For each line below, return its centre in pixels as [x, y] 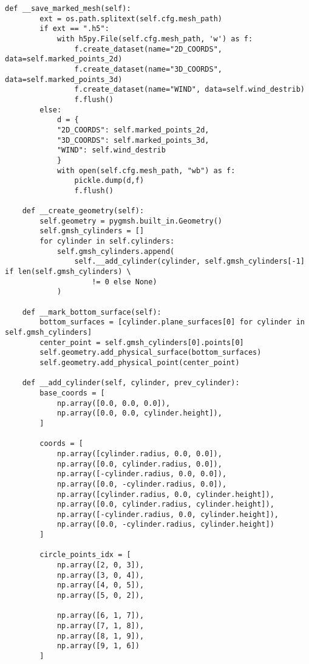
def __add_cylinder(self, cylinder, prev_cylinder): [131, 383]
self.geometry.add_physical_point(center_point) [140, 362]
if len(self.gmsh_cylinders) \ [68, 272]
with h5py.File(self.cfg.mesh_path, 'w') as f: [155, 39]
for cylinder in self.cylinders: [107, 241]
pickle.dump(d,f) [109, 181]
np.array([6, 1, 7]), [100, 616]
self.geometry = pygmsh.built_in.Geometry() [131, 221]
